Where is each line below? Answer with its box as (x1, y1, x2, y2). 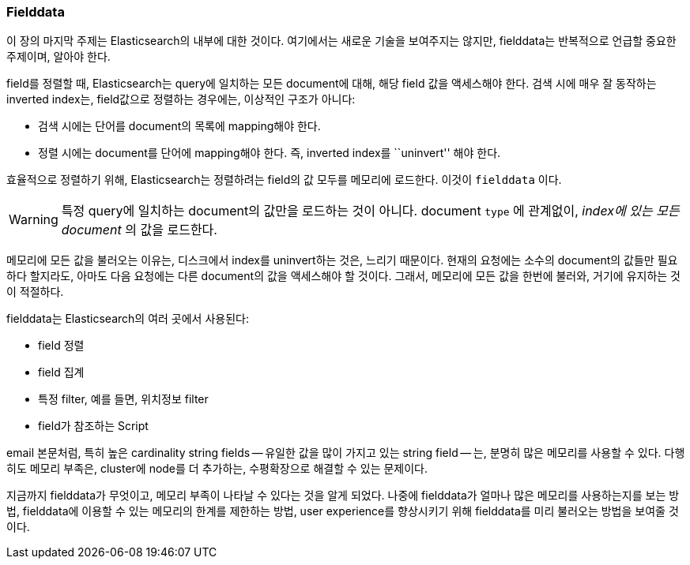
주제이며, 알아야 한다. (6, 50, 111, 64)
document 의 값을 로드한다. (61, 222, 217, 238)
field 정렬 (38, 339, 85, 353)
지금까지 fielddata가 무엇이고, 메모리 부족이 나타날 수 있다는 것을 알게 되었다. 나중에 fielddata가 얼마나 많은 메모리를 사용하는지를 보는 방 (6, 488, 680, 503)
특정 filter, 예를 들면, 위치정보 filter (38, 392, 209, 406)
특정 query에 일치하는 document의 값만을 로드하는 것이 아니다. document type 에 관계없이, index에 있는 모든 (61, 203, 680, 219)
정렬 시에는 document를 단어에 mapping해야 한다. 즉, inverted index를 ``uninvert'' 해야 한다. (38, 146, 501, 160)
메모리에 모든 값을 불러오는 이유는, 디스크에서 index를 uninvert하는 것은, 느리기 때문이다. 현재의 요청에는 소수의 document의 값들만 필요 (6, 253, 678, 268)
